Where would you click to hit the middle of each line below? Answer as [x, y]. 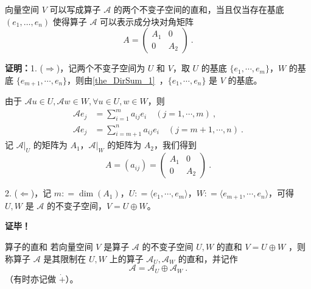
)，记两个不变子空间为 [101, 68]
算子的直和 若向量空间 [49, 246]
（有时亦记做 [30, 278]
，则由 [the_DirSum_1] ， [117, 80]
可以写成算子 [75, 9]
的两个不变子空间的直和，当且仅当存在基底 [199, 9]
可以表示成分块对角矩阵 [147, 21]
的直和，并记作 [208, 258]
